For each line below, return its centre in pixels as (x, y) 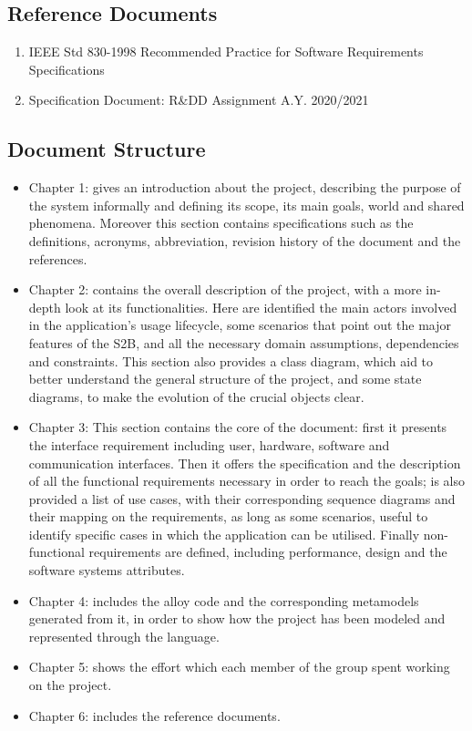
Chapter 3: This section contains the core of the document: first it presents (238, 427)
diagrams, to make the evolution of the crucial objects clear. (196, 396)
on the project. (70, 685)
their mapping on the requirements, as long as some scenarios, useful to (228, 516)
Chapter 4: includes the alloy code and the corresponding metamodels (224, 600)
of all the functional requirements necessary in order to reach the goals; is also (247, 481)
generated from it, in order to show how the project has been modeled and (237, 618)
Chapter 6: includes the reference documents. (154, 715)
